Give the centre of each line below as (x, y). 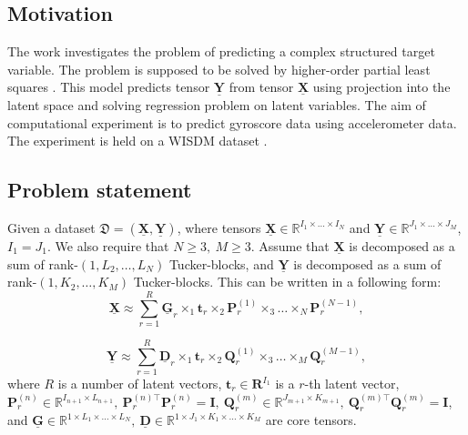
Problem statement (100, 190)
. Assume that (290, 245)
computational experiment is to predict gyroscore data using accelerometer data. (232, 122)
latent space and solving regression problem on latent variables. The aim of (217, 104)
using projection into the (382, 87)
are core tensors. (311, 420)
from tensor (261, 87)
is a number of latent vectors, (140, 383)
